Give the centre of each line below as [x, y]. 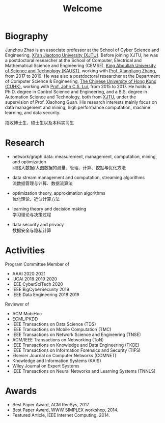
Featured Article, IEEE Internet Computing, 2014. [61, 415]
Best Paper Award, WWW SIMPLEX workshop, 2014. [65, 410]
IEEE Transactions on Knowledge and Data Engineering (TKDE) [76, 345]
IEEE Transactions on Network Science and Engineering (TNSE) [76, 334]
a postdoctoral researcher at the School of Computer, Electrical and [73, 60]
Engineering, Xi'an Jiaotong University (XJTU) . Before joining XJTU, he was [82, 55]
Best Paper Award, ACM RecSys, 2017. [51, 404]
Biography [27, 36]
